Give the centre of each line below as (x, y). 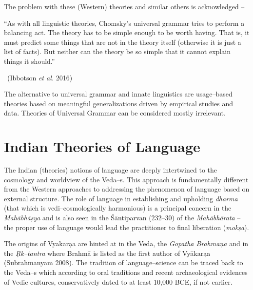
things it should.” (29, 61)
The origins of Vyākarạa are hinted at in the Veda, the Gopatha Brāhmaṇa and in (126, 243)
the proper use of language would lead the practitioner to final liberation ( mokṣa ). (126, 227)
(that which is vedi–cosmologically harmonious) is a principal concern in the (118, 208)
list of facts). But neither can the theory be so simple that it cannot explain (117, 51)
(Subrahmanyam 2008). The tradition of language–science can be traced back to (124, 262)
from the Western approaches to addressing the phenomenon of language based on (127, 189)
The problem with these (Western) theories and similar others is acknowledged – (124, 6)
